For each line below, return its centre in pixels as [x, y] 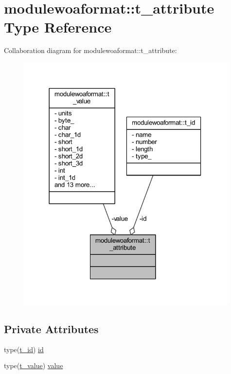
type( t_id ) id [24, 349]
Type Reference [58, 27]
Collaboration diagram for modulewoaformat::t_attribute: [90, 50]
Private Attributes [51, 329]
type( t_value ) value [34, 365]
